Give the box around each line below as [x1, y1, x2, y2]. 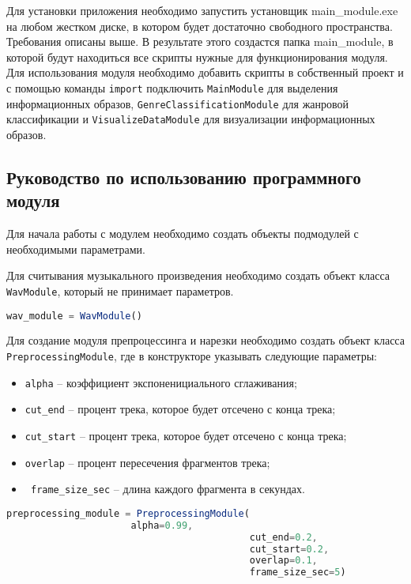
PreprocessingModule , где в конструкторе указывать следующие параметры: [6, 348, 377, 364]
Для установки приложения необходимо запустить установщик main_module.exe [6, 2, 398, 18]
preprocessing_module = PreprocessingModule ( [6, 507, 250, 519]
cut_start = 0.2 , [249, 543, 330, 555]
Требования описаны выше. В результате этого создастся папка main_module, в [6, 33, 394, 50]
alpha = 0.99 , [130, 519, 194, 531]
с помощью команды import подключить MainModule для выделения [6, 79, 338, 96]
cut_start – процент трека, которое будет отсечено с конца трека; [25, 428, 347, 443]
